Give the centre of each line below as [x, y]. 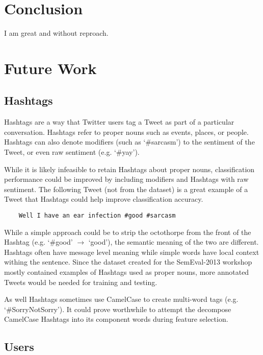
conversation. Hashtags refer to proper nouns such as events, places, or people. [126, 132]
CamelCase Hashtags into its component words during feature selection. [116, 319]
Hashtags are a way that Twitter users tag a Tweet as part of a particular [119, 122]
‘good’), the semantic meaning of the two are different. [174, 242]
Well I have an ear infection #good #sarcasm [97, 216]
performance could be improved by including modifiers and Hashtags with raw [126, 179]
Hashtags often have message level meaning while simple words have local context [132, 252]
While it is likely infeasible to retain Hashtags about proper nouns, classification [129, 169]
